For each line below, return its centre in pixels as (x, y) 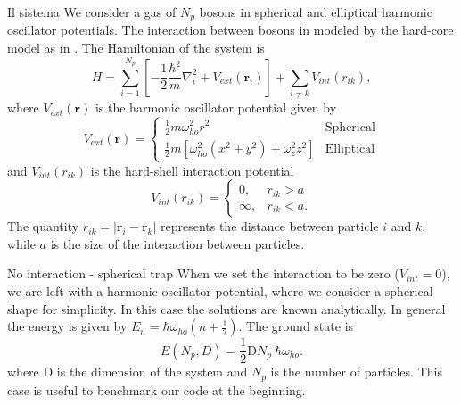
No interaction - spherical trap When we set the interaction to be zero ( (203, 273)
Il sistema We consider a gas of (92, 12)
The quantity (43, 226)
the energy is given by (67, 326)
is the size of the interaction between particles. (177, 243)
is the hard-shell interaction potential (192, 170)
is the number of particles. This (356, 372)
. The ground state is (296, 326)
